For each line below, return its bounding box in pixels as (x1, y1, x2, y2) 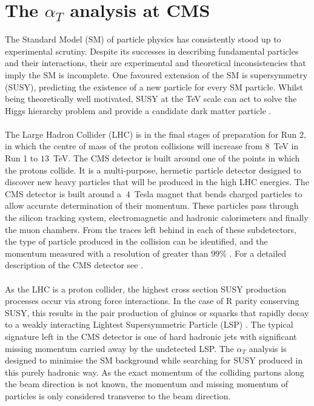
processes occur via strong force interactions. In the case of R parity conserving (5, 294, 299, 307)
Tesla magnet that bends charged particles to (134, 187, 302, 200)
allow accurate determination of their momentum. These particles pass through (5, 199, 299, 212)
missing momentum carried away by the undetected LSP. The (5, 342, 234, 354)
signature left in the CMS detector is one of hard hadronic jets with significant (5, 330, 297, 342)
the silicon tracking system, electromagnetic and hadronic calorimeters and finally (5, 211, 309, 224)
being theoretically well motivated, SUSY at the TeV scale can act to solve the (5, 92, 297, 105)
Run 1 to (5, 152, 38, 164)
